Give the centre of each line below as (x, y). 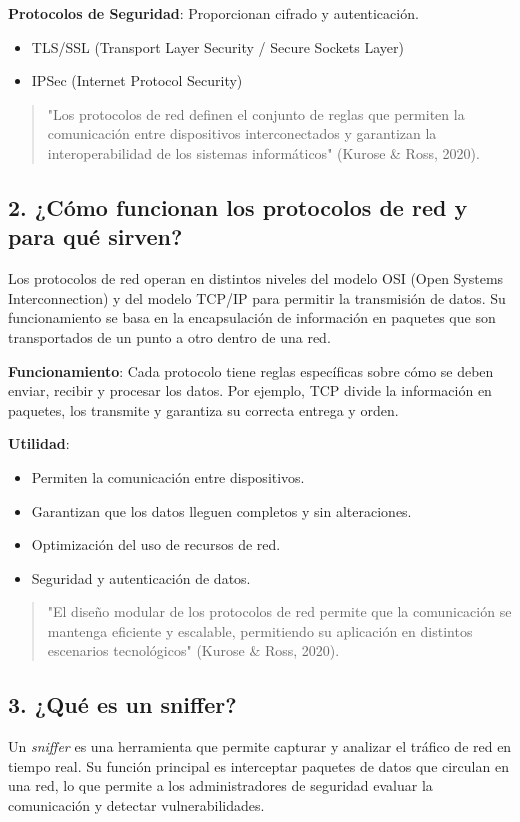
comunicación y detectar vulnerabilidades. (136, 805)
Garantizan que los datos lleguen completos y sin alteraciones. (221, 510)
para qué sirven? (95, 236)
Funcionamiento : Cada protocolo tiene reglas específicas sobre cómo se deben (251, 370)
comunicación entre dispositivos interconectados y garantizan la (242, 133)
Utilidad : (39, 443)
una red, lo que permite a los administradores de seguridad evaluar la (220, 785)
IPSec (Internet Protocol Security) (137, 80)
